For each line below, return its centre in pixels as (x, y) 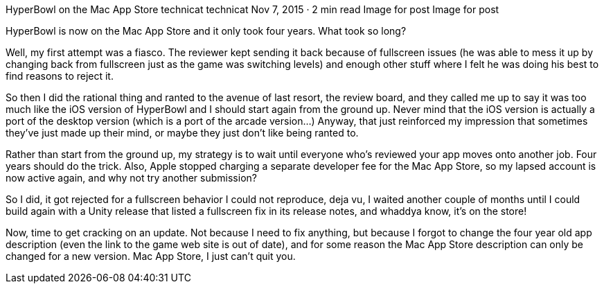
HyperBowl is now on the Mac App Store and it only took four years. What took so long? (206, 31)
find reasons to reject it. (60, 76)
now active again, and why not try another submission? (131, 178)
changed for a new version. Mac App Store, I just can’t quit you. (151, 256)
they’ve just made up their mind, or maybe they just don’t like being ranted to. (182, 133)
